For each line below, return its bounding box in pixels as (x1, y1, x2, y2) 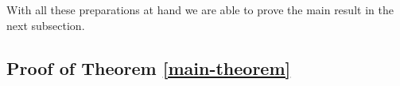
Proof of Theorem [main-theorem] (6, 55, 291, 80)
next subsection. (6, 17, 85, 33)
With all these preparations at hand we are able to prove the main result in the (6, 2, 394, 17)
